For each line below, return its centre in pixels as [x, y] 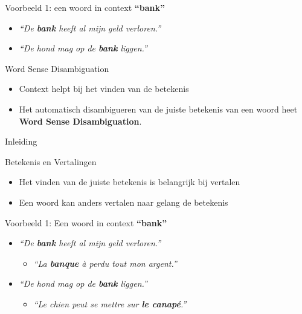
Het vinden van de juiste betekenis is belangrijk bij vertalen [130, 182]
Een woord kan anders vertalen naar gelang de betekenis [124, 202]
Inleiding [21, 141]
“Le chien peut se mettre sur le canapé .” [110, 303]
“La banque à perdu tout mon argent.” [105, 263]
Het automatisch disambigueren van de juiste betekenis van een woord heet [158, 109]
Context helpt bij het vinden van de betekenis [104, 89]
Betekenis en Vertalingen [51, 161]
